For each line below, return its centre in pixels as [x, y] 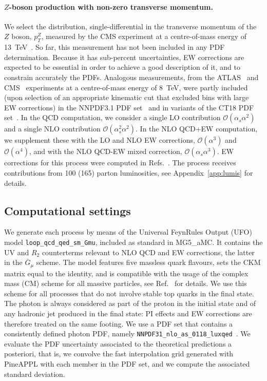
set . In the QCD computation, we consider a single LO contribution [112, 117]
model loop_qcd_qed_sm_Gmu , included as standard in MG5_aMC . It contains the [133, 242]
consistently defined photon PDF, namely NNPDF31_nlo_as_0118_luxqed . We [127, 334]
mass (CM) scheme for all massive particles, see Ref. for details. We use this [126, 283]
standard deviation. [35, 374]
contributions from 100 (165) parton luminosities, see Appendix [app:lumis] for [129, 172]
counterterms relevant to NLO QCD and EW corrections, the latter [148, 252]
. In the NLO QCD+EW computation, [197, 129]
